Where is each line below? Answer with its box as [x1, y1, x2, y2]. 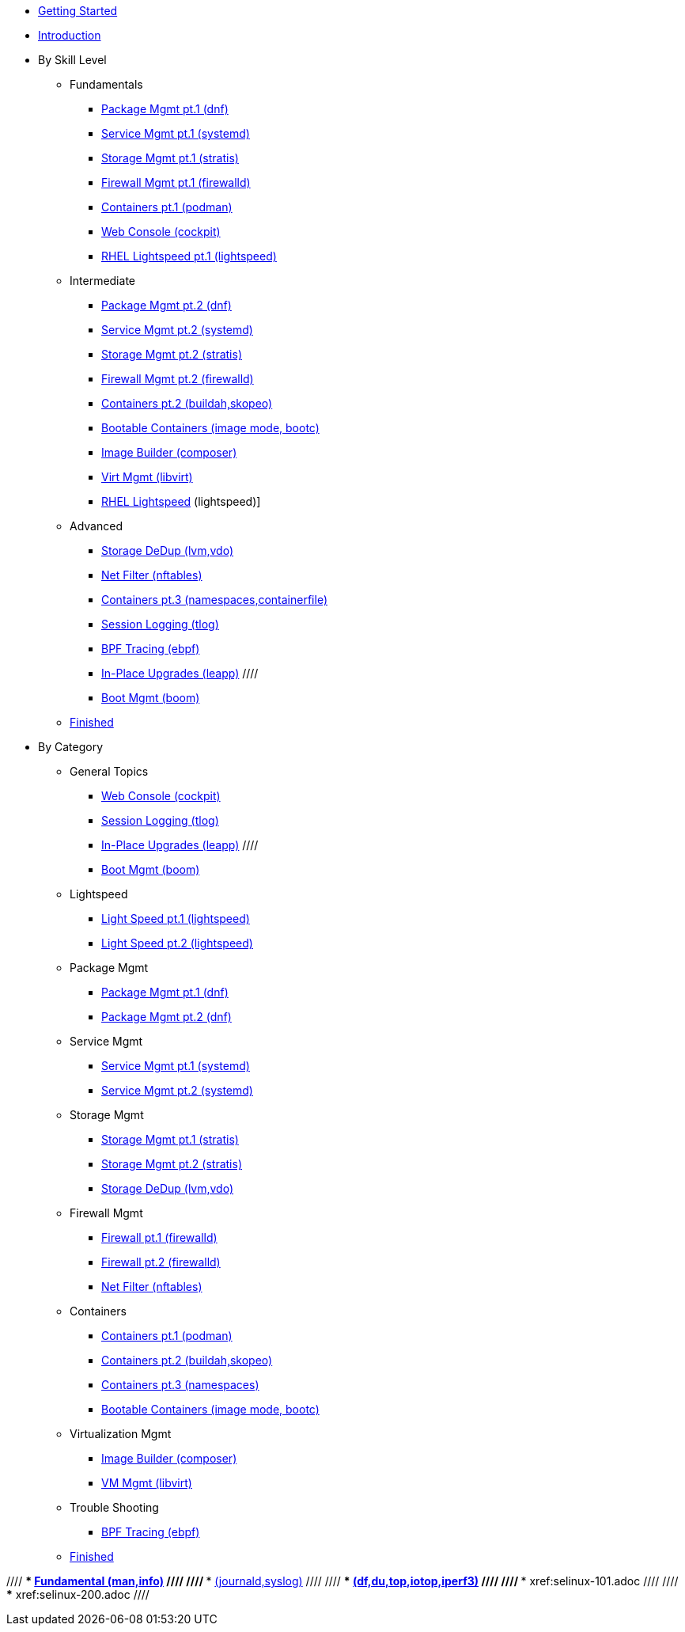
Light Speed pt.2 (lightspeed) [101, 936, 253, 950]
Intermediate [70, 274, 135, 287]
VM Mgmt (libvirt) [101, 1476, 192, 1490]
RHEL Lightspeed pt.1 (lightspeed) [101, 249, 277, 263]
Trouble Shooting [70, 1501, 159, 1514]
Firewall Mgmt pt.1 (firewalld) [101, 176, 251, 189]
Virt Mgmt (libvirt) [101, 470, 193, 484]
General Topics [70, 765, 149, 778]
